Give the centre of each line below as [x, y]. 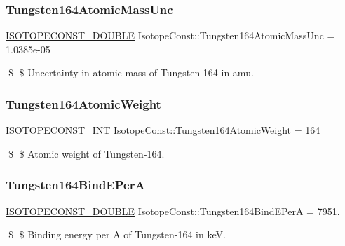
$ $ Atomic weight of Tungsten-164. [86, 153]
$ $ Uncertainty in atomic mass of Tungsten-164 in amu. [131, 73]
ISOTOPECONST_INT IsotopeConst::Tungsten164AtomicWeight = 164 [163, 130]
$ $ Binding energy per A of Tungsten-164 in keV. [117, 234]
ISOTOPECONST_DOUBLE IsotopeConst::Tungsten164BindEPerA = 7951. [173, 211]
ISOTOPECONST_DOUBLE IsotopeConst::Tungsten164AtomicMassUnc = [170, 35]
